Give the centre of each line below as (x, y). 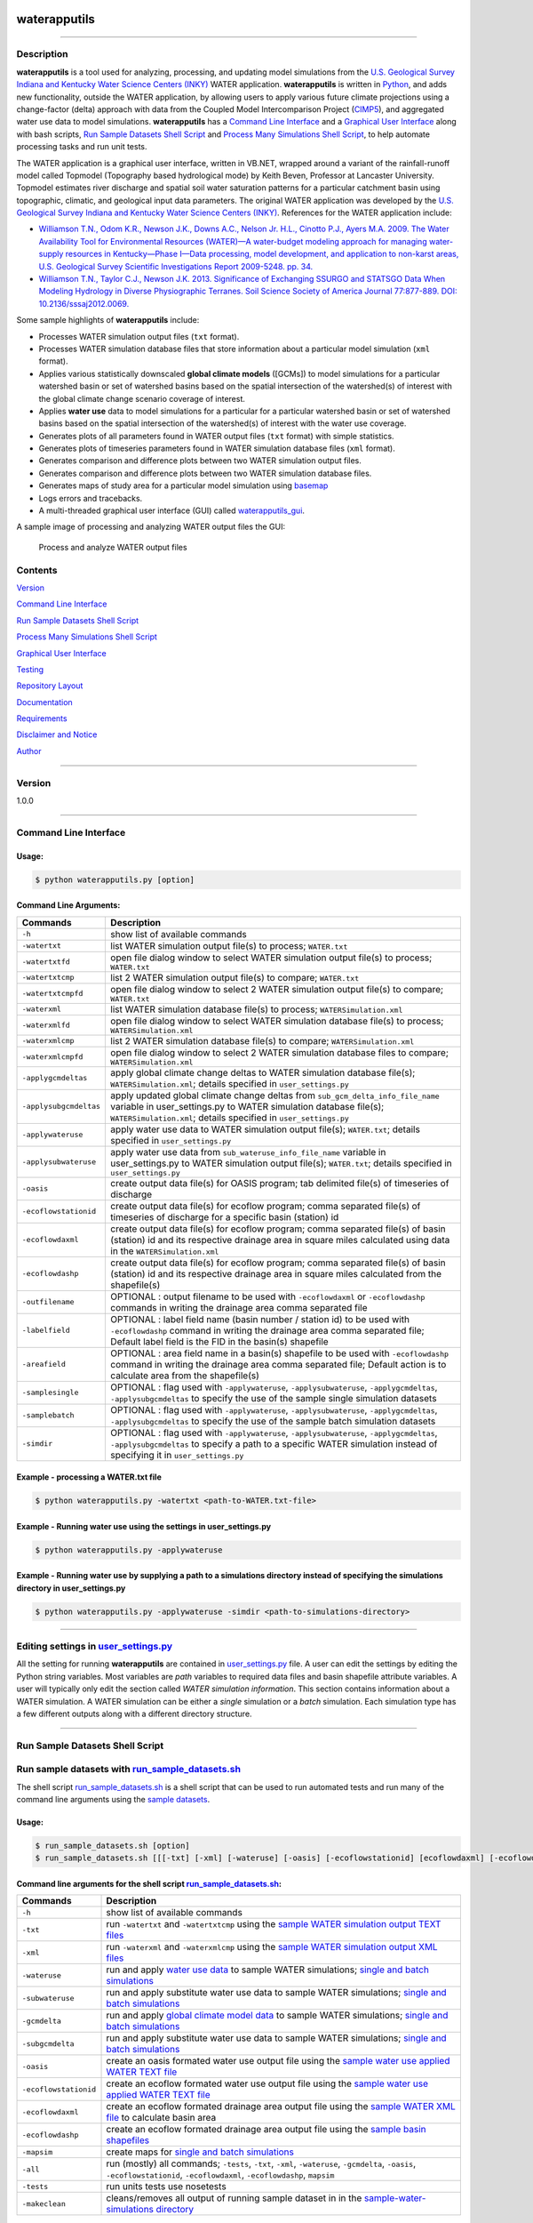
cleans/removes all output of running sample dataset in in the (234, 2198)
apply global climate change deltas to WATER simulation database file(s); (263, 1072)
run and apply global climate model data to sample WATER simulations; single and (277, 2016)
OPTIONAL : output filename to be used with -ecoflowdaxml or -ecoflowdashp (268, 1296)
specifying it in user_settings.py (177, 1455)
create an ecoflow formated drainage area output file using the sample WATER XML (281, 2107)
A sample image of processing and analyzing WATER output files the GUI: (151, 527)
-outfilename (48, 1302)
